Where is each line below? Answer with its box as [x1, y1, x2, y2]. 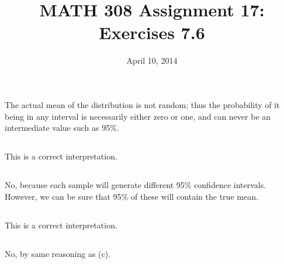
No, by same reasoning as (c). [5, 247, 111, 259]
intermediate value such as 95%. [5, 121, 119, 134]
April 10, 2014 [126, 54, 178, 67]
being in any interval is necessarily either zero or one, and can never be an [5, 110, 271, 122]
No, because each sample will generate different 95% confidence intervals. [5, 179, 266, 191]
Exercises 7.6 [99, 20, 205, 44]
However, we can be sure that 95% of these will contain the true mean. [5, 190, 258, 202]
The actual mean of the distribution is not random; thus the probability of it [5, 98, 280, 110]
